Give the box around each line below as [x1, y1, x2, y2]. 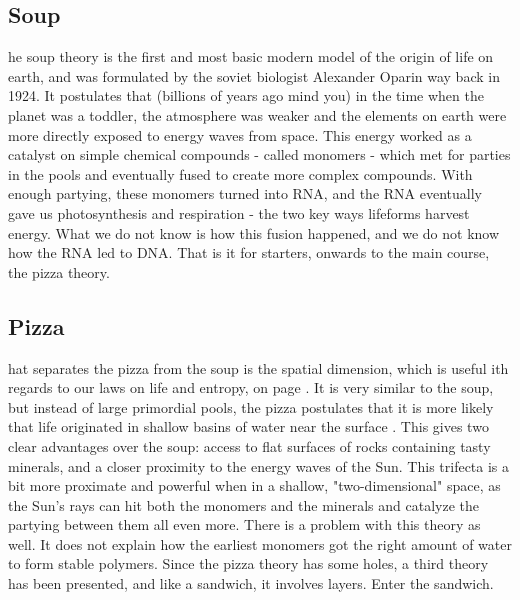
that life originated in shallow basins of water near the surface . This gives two [8, 416, 489, 437]
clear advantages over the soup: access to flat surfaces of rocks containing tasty [8, 435, 491, 456]
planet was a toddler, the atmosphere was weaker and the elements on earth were [8, 104, 507, 125]
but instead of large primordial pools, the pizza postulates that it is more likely [8, 396, 494, 417]
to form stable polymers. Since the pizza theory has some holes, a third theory [8, 553, 489, 574]
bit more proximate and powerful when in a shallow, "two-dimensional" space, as [8, 475, 501, 496]
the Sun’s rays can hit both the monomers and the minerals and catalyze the [8, 494, 479, 515]
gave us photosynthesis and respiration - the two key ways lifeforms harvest [8, 202, 470, 223]
